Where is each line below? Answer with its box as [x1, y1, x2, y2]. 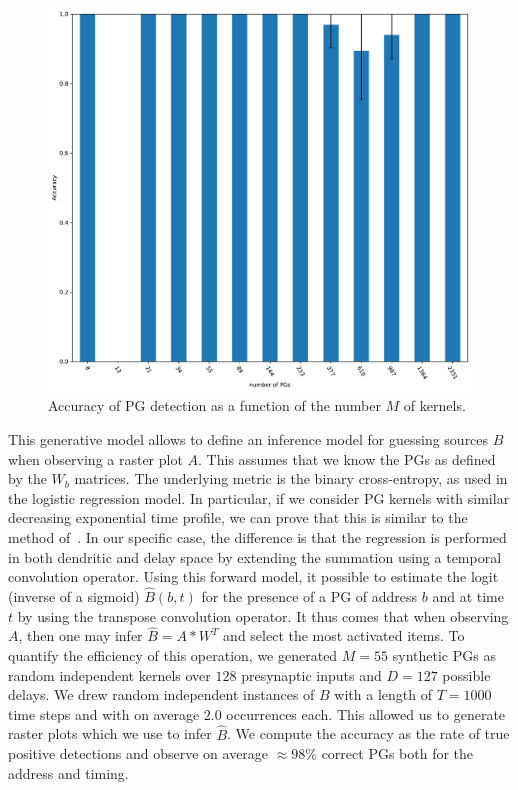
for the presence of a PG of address [201, 585, 418, 606]
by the [8, 468, 47, 489]
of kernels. [403, 395, 466, 416]
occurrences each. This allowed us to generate [226, 703, 506, 724]
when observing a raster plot [8, 448, 183, 469]
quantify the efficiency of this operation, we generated [8, 644, 338, 665]
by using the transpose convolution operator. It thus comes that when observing [17, 605, 509, 626]
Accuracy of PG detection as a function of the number [48, 395, 381, 416]
